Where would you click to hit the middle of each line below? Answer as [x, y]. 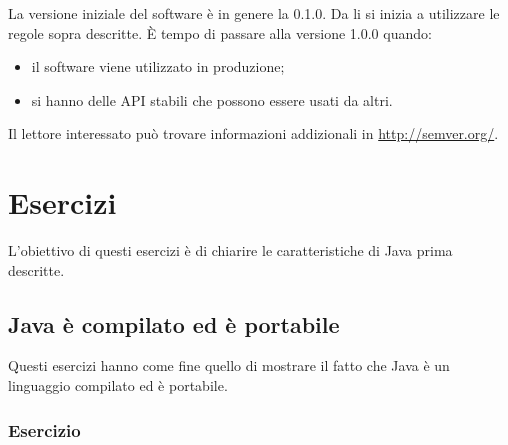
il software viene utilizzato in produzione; [158, 66]
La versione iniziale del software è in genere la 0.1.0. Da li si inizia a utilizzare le [254, 13]
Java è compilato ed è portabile [174, 323]
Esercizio [44, 429]
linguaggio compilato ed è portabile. [118, 385]
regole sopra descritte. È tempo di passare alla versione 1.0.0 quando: [220, 32]
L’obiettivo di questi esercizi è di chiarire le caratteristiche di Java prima [230, 250]
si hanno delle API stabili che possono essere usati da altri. [212, 99]
